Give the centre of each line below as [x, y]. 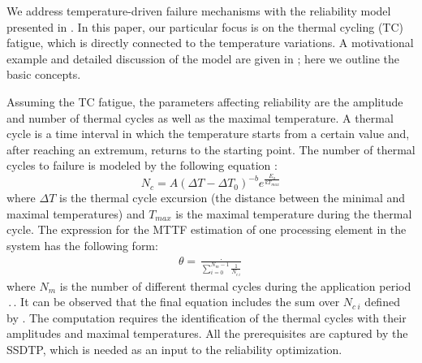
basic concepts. [44, 74]
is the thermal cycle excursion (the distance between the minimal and [233, 198]
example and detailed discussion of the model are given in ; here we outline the [203, 58]
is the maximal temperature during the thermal [294, 213]
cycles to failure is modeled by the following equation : [142, 165]
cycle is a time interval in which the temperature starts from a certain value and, [208, 134]
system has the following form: [82, 246]
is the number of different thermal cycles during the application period [235, 285]
